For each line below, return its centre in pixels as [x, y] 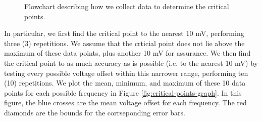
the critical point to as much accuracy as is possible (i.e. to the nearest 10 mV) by [131, 63]
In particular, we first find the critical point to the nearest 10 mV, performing [124, 33]
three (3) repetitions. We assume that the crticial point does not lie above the [124, 43]
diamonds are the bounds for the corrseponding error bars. [95, 112]
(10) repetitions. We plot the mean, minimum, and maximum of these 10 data [125, 83]
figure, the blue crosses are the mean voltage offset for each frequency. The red [125, 103]
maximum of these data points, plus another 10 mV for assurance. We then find [127, 53]
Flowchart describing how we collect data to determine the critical [127, 6]
